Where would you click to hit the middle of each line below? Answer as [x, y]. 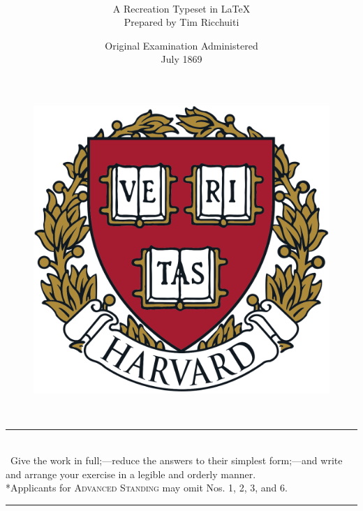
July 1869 [181, 59]
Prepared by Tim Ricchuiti [181, 22]
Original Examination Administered [181, 45]
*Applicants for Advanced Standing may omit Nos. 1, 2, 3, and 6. [147, 488]
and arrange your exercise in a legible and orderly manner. [131, 474]
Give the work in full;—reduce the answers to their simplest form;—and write [176, 460]
